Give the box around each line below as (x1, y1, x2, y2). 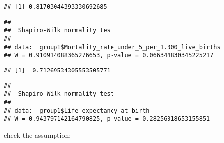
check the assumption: (4, 129, 71, 140)
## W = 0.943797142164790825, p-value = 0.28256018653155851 (4, 115, 210, 123)
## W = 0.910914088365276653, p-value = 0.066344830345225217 (4, 52, 214, 59)
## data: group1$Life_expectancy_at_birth (4, 107, 150, 114)
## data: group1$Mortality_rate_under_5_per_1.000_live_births (4, 43, 221, 51)
